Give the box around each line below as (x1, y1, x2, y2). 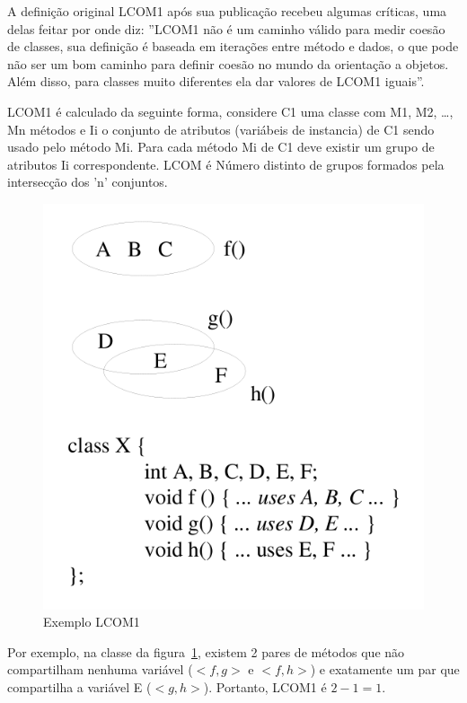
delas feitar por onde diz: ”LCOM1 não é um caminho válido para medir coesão (7, 19, 445, 38)
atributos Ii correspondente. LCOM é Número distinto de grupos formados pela (7, 154, 445, 173)
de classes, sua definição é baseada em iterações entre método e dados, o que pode (7, 37, 459, 56)
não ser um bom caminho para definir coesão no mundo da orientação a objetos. (7, 54, 449, 73)
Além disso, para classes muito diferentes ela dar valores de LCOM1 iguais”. (7, 72, 425, 91)
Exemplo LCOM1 (43, 612, 140, 631)
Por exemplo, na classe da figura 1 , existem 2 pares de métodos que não (7, 642, 405, 661)
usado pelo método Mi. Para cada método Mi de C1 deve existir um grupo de (7, 137, 435, 156)
